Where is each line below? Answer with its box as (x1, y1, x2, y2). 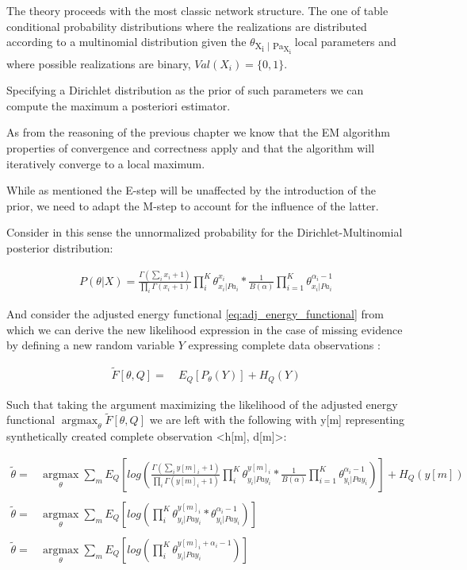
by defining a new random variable (6, 337, 175, 353)
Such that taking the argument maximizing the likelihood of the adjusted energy (6, 395, 398, 412)
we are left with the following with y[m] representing (149, 411, 405, 428)
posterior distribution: (6, 239, 113, 256)
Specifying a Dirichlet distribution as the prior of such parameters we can (6, 82, 364, 98)
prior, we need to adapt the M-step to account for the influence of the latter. (6, 197, 379, 214)
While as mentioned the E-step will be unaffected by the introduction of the (6, 182, 376, 198)
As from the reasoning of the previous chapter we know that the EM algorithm (6, 124, 391, 141)
